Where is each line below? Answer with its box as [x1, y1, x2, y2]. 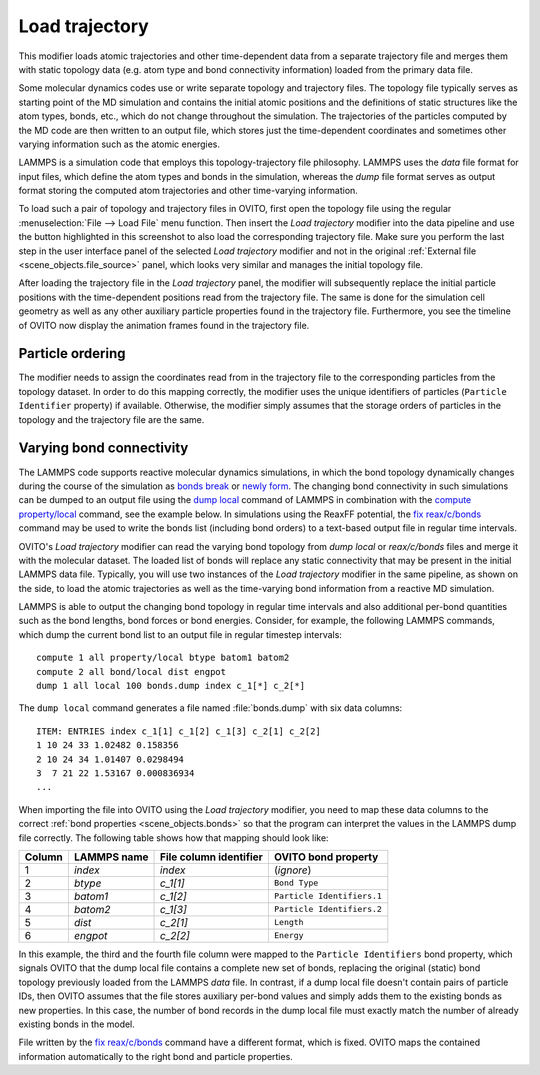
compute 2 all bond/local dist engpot [36, 666, 227, 677]
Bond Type [273, 878, 319, 889]
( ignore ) [273, 863, 312, 877]
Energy [273, 930, 304, 941]
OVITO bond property [273, 850, 379, 864]
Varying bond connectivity [18, 440, 189, 457]
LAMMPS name [73, 850, 149, 864]
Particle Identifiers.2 [273, 904, 382, 915]
